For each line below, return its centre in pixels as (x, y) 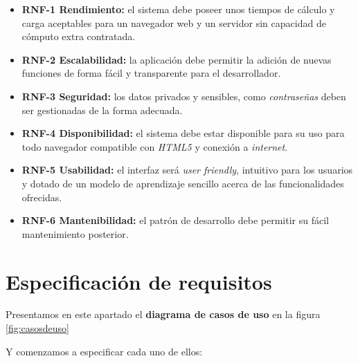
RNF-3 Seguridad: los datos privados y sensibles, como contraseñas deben (184, 96)
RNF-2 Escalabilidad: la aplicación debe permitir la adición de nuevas (177, 59)
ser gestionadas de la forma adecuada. (102, 110)
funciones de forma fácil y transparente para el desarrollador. (151, 73)
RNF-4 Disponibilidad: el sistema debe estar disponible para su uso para (183, 133)
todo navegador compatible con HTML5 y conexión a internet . (155, 146)
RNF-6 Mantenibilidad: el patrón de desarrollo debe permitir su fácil (175, 220)
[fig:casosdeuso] (38, 328)
